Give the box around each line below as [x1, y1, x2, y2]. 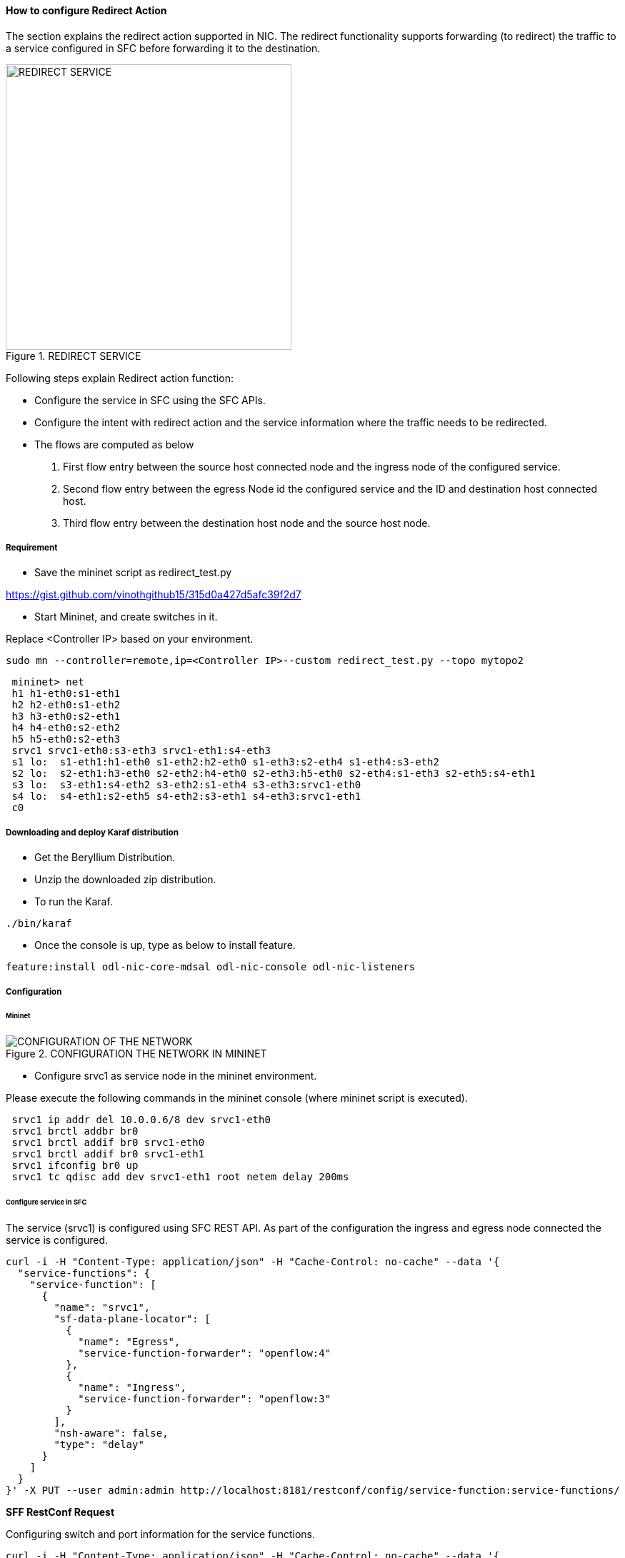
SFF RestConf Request [6, 1505, 115, 1518]
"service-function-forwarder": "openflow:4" [78, 1347, 331, 1359]
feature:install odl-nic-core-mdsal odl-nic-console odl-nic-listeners [6, 961, 416, 973]
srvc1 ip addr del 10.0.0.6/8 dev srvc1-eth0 [11, 1114, 271, 1126]
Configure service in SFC [6, 1198, 87, 1207]
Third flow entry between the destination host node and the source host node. [63, 516, 431, 529]
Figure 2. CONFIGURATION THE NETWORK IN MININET [6, 1047, 267, 1060]
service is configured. [6, 1233, 109, 1246]
